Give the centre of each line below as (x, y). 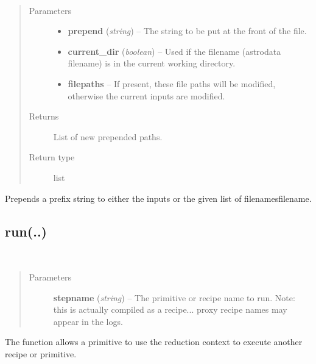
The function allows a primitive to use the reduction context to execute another (154, 342)
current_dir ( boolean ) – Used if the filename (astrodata (174, 51)
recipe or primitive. (41, 353)
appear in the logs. (88, 321)
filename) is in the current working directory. (152, 63)
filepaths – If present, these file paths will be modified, (172, 83)
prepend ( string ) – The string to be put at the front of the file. (187, 31)
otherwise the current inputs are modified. (146, 95)
